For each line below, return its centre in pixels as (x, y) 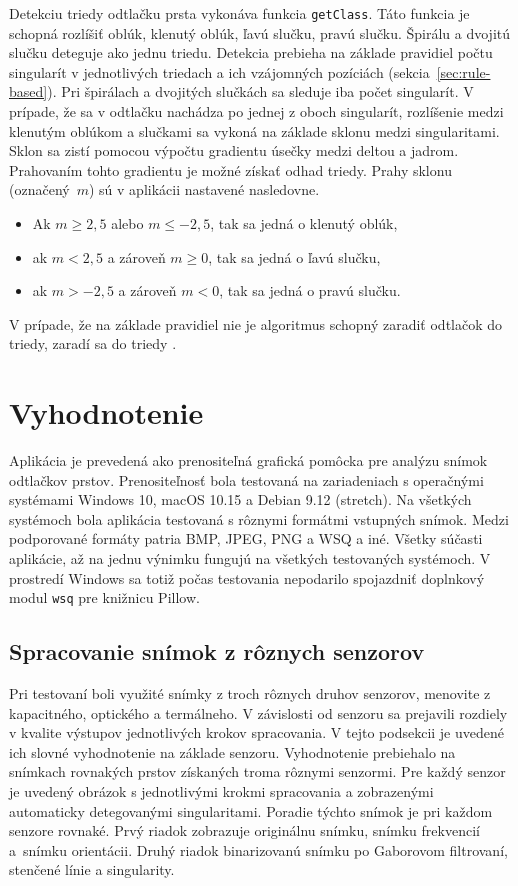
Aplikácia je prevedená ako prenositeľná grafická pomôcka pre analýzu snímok (248, 460)
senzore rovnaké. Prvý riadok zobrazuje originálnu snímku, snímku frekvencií (244, 830)
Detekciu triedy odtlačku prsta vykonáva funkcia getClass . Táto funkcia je (239, 13)
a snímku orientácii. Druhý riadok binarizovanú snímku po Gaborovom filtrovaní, (258, 849)
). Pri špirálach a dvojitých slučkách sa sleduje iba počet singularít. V (260, 91)
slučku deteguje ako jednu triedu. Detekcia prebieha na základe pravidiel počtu (251, 52)
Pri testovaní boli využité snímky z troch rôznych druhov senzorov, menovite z (250, 693)
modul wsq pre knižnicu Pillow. (104, 597)
